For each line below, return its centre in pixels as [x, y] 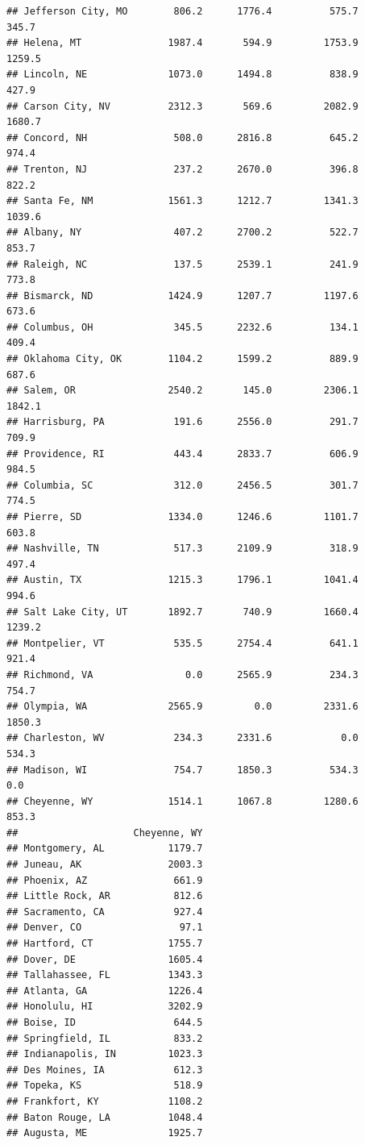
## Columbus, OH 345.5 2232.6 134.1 [182, 327]
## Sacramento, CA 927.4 [105, 912]
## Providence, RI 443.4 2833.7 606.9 [182, 454]
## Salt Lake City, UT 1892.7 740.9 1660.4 [182, 612]
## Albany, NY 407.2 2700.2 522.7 [182, 233]
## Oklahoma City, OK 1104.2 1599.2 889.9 [182, 359]
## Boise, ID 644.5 [105, 1022]
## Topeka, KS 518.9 [105, 1086]
